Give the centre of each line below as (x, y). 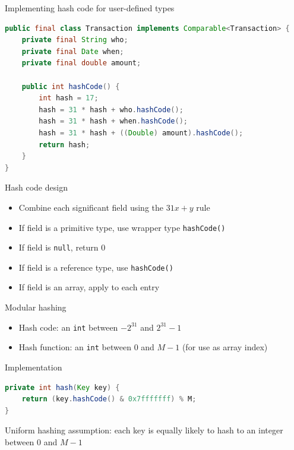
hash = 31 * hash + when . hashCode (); (113, 121)
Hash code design (36, 187)
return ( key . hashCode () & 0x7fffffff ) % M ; (109, 399)
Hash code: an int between (68, 327)
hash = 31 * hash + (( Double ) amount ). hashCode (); (141, 133)
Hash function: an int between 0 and (86, 347)
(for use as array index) (225, 347)
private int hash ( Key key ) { (62, 387)
